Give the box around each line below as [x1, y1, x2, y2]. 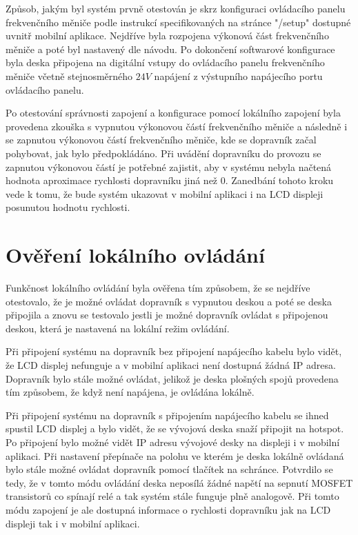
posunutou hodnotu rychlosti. [6, 200, 130, 214]
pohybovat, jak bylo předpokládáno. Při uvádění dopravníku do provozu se [6, 145, 321, 160]
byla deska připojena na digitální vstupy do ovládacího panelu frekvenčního [6, 55, 325, 70]
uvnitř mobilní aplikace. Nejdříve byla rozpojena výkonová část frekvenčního [6, 28, 329, 43]
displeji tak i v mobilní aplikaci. [6, 516, 140, 530]
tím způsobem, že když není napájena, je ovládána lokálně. [6, 385, 255, 399]
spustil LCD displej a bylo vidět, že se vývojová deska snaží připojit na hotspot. [6, 421, 344, 436]
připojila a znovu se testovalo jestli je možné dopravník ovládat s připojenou [6, 307, 328, 322]
